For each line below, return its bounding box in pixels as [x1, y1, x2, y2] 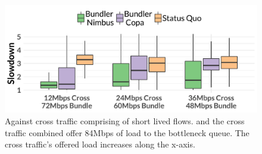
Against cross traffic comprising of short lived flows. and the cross [5, 114, 245, 127]
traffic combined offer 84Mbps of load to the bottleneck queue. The [5, 126, 249, 139]
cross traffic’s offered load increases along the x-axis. [5, 138, 195, 150]
